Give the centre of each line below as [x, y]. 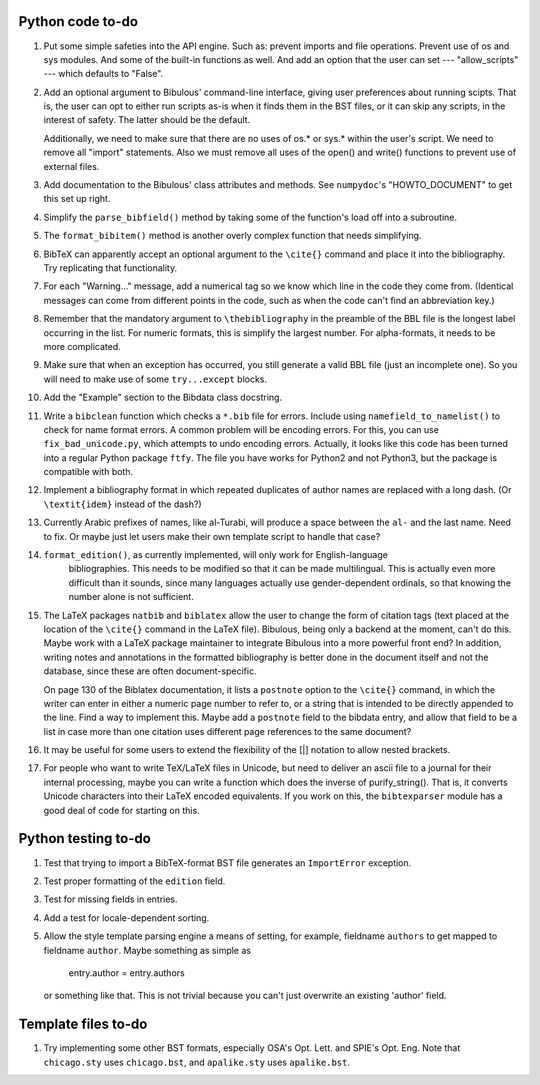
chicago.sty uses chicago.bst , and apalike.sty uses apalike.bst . [196, 1062]
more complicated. [82, 346]
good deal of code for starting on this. [121, 810]
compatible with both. [88, 472]
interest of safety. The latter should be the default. [147, 120]
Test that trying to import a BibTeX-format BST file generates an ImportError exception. [227, 862]
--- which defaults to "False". [103, 74]
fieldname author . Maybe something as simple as [147, 950]
